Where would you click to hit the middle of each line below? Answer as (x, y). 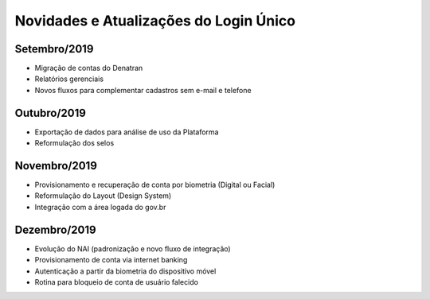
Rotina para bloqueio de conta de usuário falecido (117, 282)
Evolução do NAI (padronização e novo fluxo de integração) (133, 249)
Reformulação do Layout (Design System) (103, 196)
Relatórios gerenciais (69, 79)
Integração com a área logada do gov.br (100, 207)
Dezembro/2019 (55, 229)
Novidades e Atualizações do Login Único (155, 21)
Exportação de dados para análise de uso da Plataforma (127, 132)
